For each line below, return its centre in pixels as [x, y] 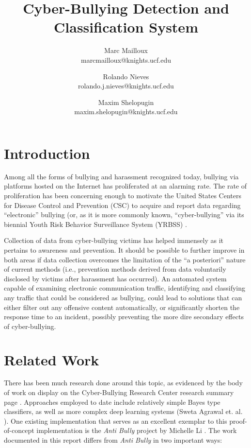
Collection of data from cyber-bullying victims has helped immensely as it [114, 240]
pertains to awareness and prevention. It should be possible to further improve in [124, 250]
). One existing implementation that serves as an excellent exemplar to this [116, 421]
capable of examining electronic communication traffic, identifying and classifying [125, 288]
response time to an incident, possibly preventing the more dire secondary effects [124, 317]
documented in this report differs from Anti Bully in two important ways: [113, 440]
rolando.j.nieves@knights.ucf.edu [126, 86]
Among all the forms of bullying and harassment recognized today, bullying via [121, 176]
